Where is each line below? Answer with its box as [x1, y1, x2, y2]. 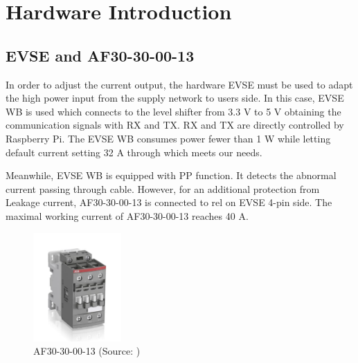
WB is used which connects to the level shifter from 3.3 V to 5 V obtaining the [6, 104, 341, 118]
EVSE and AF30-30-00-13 [6, 44, 195, 66]
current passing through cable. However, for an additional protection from [6, 181, 320, 196]
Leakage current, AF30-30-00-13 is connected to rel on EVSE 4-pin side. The [6, 195, 332, 210]
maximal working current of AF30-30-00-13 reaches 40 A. [6, 208, 249, 223]
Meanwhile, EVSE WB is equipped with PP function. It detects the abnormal [6, 168, 337, 183]
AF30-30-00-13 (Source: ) [33, 344, 141, 358]
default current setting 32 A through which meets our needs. [6, 145, 262, 159]
